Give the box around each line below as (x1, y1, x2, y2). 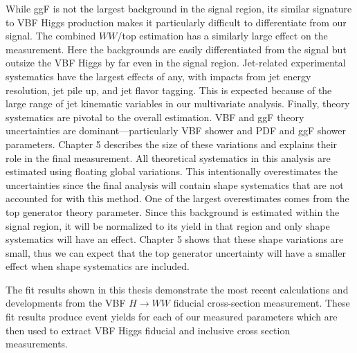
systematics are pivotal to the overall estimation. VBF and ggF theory (6, 109, 304, 124)
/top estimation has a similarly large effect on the (117, 28, 328, 43)
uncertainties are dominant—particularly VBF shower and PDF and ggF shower (6, 123, 347, 138)
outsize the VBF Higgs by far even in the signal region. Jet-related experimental (6, 55, 346, 70)
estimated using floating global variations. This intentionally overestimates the (6, 164, 338, 179)
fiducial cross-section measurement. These (173, 296, 350, 310)
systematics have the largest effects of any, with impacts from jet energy (6, 69, 311, 83)
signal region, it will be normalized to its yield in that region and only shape (6, 218, 330, 233)
